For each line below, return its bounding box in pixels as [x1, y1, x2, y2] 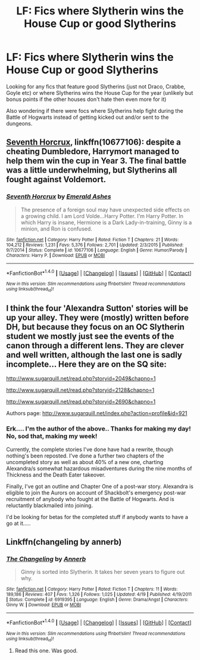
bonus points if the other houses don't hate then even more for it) [6, 96, 167, 103]
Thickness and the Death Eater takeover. [6, 471, 106, 478]
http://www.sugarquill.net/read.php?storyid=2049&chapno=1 [6, 375, 156, 382]
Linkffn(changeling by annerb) [6, 537, 122, 547]
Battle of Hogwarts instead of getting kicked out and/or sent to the [6, 113, 169, 121]
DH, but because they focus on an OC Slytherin [6, 322, 185, 332]
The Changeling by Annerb [6, 555, 86, 563]
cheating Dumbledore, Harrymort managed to [6, 146, 180, 156]
